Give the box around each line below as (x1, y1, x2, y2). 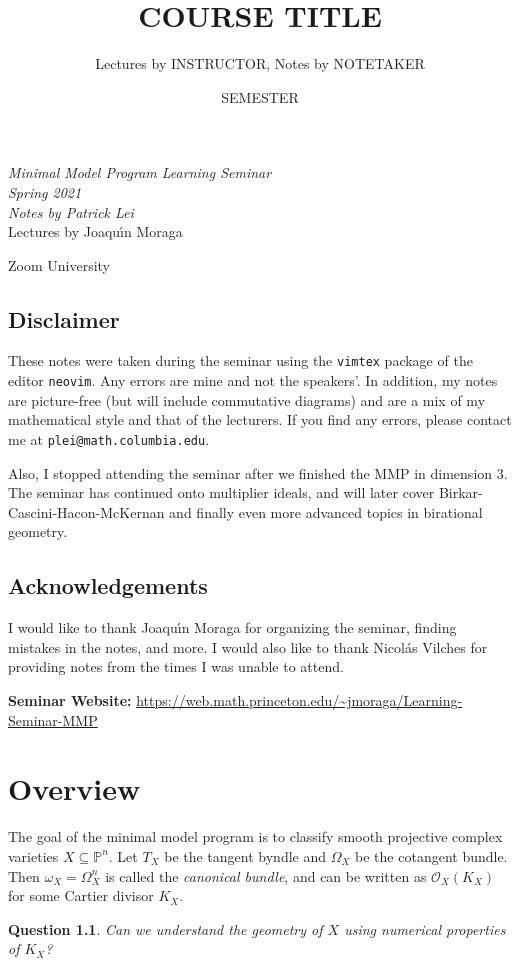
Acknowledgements (8, 570, 208, 601)
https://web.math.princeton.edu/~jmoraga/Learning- (136, 690, 463, 710)
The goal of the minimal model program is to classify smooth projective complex (8, 826, 503, 847)
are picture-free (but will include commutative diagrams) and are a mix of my (8, 389, 486, 410)
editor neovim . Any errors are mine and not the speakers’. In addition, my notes (8, 370, 498, 391)
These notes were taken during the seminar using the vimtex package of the (8, 350, 473, 371)
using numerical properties (344, 918, 506, 939)
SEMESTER (221, 86, 299, 107)
